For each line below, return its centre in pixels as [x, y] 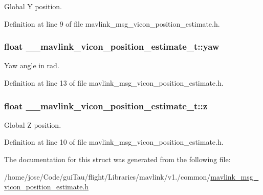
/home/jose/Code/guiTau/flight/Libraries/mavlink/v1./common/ [107, 176]
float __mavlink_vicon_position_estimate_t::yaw [112, 46]
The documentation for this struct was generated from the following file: [117, 159]
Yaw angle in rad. [32, 65]
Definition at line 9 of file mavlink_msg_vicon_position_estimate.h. [112, 23]
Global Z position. [33, 124]
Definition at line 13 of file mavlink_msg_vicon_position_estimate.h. [114, 83]
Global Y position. [33, 6]
